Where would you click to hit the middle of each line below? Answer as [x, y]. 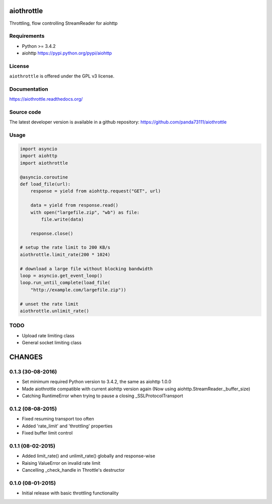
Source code [25, 112]
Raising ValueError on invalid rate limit [61, 463]
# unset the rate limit [49, 304]
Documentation [29, 89]
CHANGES [26, 357]
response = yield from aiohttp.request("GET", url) [96, 191]
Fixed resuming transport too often [58, 419]
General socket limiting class [52, 343]
